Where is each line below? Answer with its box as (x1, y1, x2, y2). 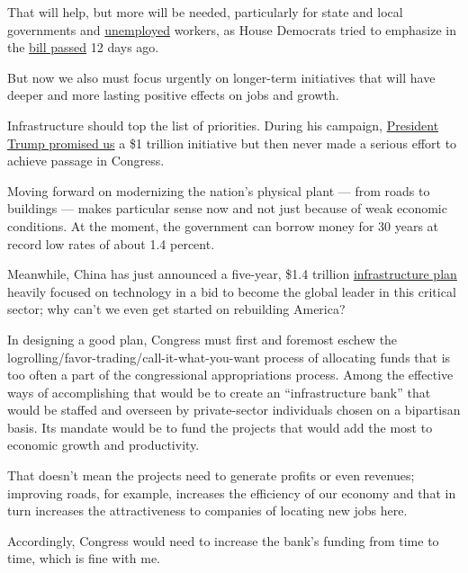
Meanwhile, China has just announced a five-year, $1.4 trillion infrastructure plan (7, 264, 457, 283)
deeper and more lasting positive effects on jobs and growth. (7, 85, 339, 104)
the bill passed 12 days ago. (7, 38, 159, 57)
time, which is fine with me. (7, 549, 161, 568)
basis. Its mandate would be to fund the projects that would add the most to (7, 417, 433, 436)
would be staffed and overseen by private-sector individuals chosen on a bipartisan (7, 400, 461, 419)
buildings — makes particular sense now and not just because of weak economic (7, 199, 447, 218)
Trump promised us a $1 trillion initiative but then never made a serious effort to (7, 133, 457, 152)
